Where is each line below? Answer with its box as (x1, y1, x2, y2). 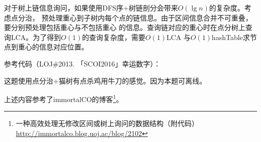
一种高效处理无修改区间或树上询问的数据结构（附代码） (16, 118, 199, 128)
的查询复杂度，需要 (82, 31, 146, 42)
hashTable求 (211, 31, 250, 42)
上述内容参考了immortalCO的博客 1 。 (4, 92, 123, 104)
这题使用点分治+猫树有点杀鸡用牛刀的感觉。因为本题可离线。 (4, 75, 206, 85)
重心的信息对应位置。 (18, 41, 88, 52)
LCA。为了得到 (11, 31, 61, 42)
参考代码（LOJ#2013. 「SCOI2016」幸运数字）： (4, 58, 161, 68)
